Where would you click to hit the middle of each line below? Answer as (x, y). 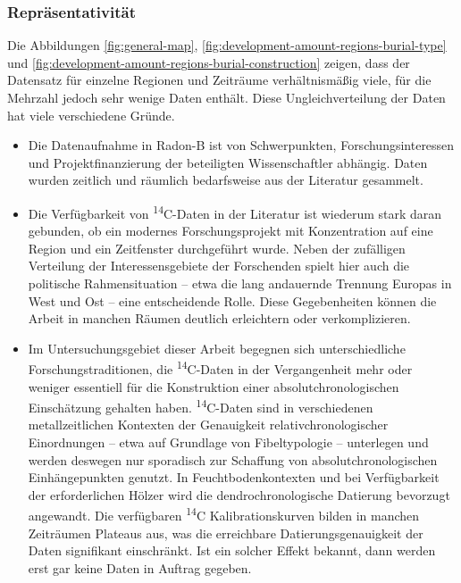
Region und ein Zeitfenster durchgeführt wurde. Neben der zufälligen (217, 248)
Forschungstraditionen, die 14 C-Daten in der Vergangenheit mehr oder (220, 368)
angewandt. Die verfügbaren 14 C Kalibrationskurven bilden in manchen (224, 514)
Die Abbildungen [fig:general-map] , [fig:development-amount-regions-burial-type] (227, 45)
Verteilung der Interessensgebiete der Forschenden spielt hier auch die (219, 266)
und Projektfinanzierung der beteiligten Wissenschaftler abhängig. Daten (228, 162)
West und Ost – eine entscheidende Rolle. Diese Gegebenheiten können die (232, 300)
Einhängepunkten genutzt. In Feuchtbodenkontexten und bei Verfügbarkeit (234, 477)
